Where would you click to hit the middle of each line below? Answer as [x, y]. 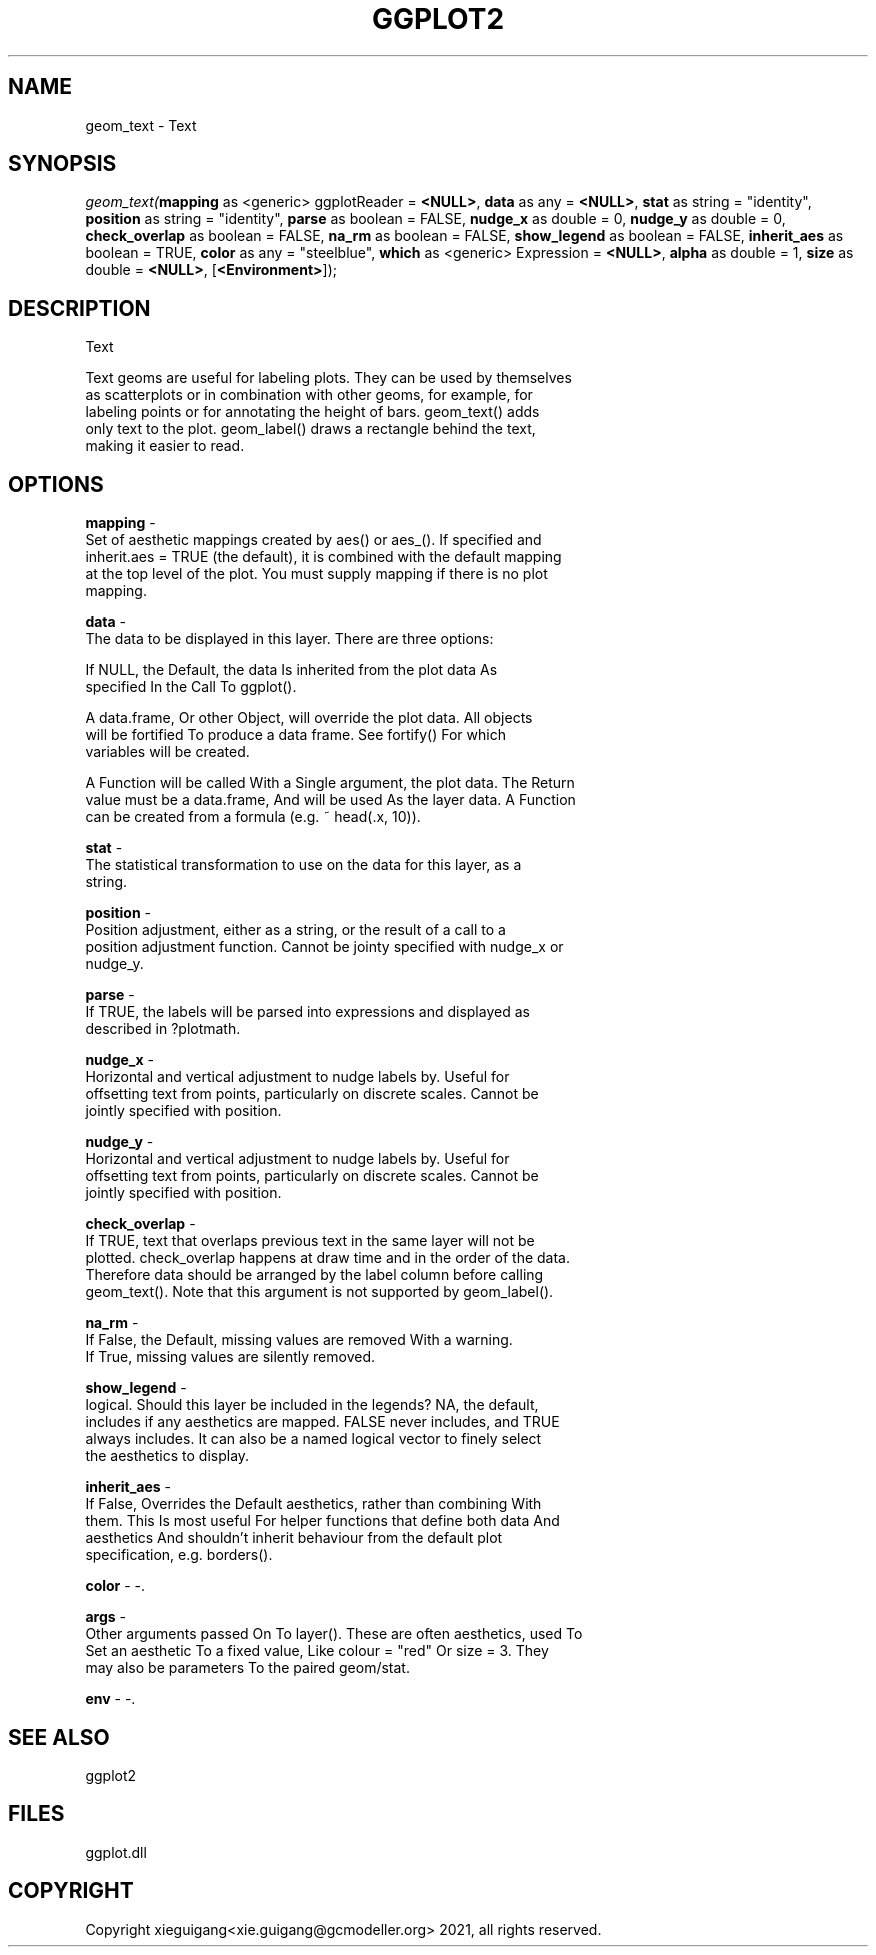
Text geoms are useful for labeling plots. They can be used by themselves [328, 378]
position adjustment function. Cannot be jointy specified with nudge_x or [324, 947]
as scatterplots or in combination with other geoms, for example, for [309, 395]
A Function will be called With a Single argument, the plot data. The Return [330, 783]
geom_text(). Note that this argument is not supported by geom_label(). [319, 1292]
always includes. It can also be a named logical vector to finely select [313, 1439]
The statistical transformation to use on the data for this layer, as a [303, 865]
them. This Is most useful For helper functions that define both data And [322, 1521]
